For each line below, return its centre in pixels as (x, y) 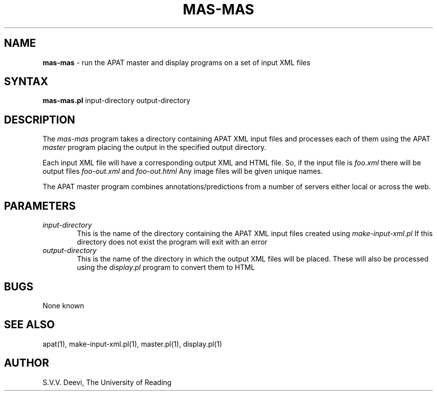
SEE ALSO (29, 325)
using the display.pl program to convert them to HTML (166, 267)
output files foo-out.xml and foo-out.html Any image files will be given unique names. (183, 171)
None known (63, 305)
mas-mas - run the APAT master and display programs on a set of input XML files (177, 62)
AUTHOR (27, 363)
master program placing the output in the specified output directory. (154, 147)
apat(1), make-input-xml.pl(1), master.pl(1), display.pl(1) (132, 344)
